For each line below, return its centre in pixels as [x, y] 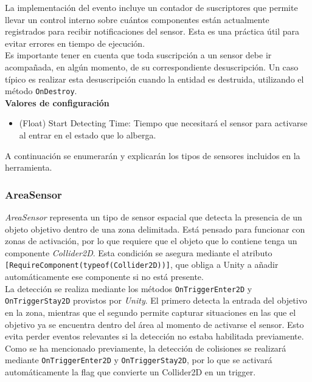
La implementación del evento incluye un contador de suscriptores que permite [151, 7]
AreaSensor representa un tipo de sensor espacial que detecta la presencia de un [154, 217]
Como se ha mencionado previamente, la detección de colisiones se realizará [146, 348]
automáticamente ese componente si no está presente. [104, 277]
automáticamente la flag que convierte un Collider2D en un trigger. [130, 371]
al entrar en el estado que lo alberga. [88, 135]
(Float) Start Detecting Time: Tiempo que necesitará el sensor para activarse [163, 123]
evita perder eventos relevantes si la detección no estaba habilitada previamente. [154, 336]
